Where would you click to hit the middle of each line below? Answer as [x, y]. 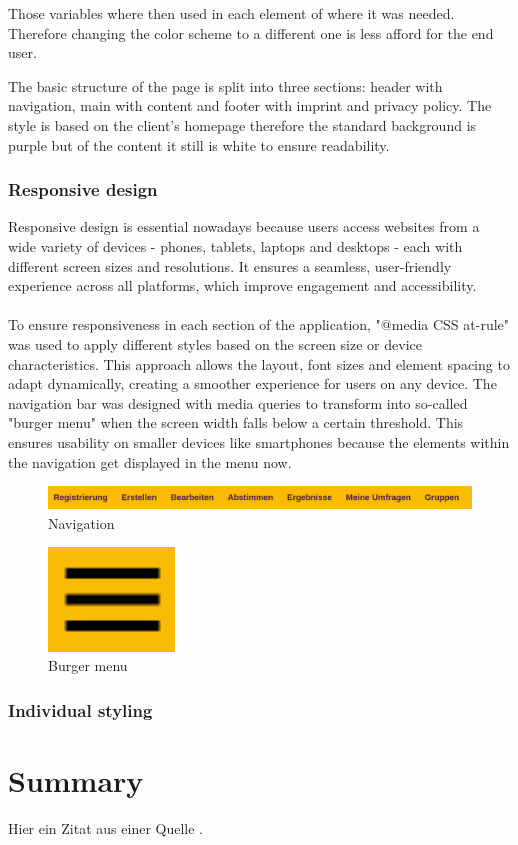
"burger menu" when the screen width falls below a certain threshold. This [236, 422]
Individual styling [80, 709]
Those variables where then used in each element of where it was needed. [231, 13]
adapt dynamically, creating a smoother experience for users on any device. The [252, 383]
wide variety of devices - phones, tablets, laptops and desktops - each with [235, 245]
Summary [76, 779]
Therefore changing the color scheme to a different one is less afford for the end [251, 32]
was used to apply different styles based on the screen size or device [215, 343]
